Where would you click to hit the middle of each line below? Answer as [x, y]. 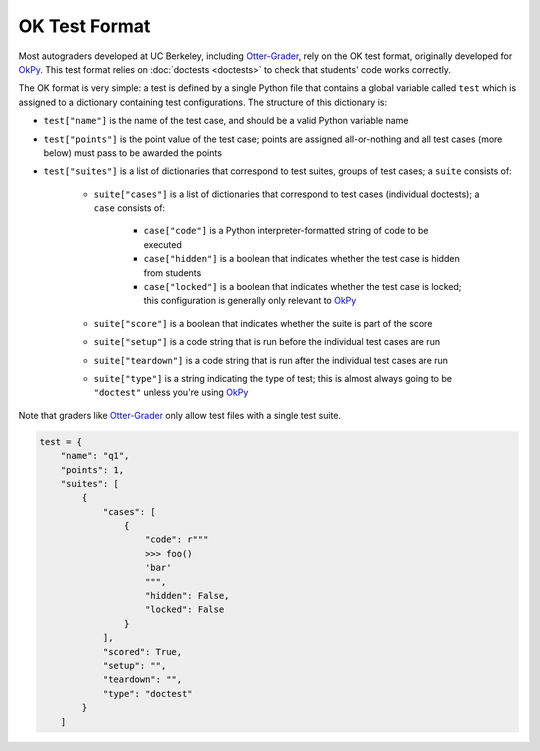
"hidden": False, [187, 596]
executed [162, 244]
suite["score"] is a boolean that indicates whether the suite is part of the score [263, 323]
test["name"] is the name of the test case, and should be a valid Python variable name [226, 121]
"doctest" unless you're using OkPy [171, 392]
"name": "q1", [95, 456]
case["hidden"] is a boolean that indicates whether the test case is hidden [301, 259]
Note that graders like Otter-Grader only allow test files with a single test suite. [180, 415]
